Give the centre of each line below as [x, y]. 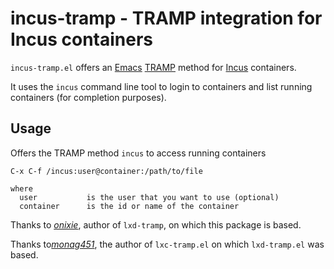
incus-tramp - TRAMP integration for [166, 18]
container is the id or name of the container [129, 206]
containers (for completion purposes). [88, 97]
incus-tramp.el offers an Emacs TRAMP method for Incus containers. [153, 67]
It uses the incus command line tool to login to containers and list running [161, 86]
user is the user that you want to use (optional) [149, 197]
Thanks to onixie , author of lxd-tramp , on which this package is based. [156, 224]
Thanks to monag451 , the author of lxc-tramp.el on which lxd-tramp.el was [167, 244]
